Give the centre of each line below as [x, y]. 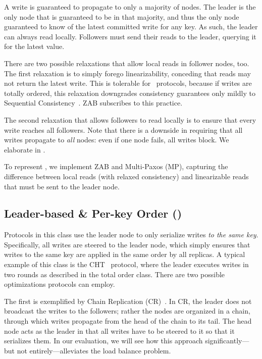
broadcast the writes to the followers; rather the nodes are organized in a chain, [127, 311]
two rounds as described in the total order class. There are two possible [115, 274]
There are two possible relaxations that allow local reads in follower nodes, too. [127, 63]
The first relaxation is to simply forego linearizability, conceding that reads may [127, 73]
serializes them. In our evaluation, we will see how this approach [103, 341]
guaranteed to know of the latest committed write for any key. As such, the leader [131, 27]
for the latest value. [34, 46]
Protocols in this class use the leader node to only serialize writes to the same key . [131, 235]
